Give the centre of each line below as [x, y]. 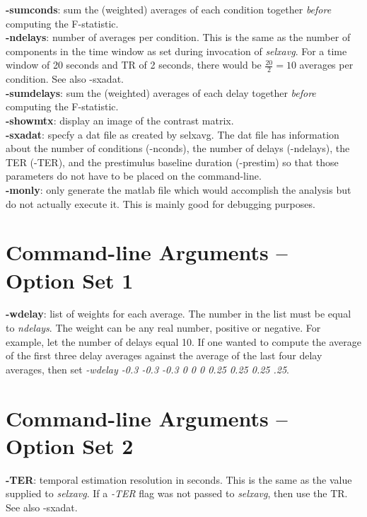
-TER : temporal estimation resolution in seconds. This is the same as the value [179, 479]
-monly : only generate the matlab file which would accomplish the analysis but [179, 189]
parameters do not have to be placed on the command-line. [134, 176]
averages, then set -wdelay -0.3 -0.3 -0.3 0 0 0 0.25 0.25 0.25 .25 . [148, 369]
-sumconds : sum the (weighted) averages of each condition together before [169, 9]
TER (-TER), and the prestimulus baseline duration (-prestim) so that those [172, 162]
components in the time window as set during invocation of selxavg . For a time [176, 51]
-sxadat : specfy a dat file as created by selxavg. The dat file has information [173, 134]
